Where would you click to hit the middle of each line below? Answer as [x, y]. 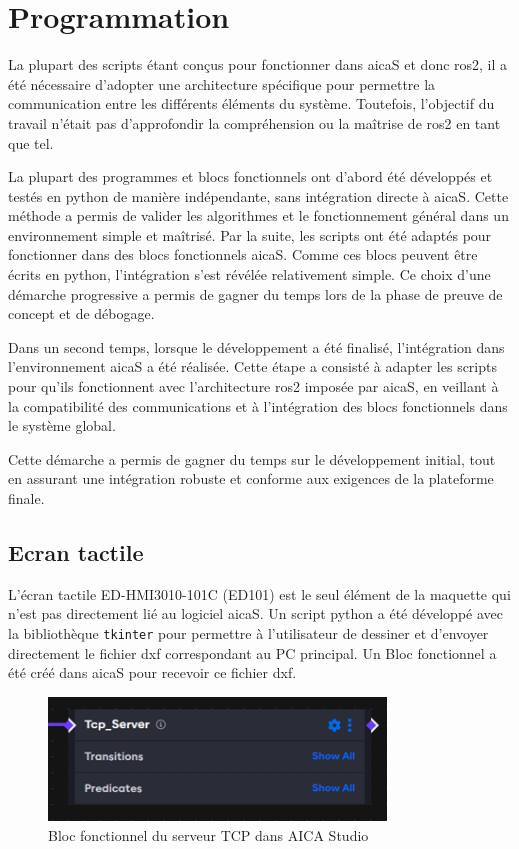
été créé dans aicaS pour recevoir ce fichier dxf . [152, 672]
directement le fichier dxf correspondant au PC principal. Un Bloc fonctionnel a [252, 652]
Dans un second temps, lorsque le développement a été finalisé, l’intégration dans [256, 346]
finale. [26, 498]
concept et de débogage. [81, 313]
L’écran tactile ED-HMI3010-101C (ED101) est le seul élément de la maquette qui [259, 593]
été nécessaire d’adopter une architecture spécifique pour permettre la [222, 83]
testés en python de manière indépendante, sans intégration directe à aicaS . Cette [258, 195]
